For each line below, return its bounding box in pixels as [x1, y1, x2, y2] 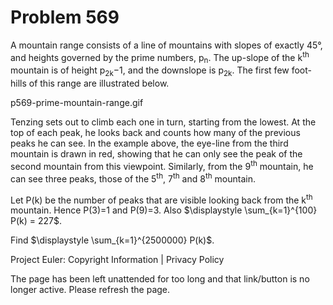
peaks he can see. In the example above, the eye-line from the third [10, 137, 289, 150]
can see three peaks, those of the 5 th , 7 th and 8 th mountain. [10, 171, 256, 185]
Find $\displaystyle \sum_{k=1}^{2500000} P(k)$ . [10, 234, 215, 246]
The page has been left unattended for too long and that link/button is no [10, 273, 310, 285]
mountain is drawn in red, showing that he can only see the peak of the [10, 148, 303, 160]
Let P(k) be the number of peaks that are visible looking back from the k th [10, 192, 313, 206]
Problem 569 [10, 6, 120, 29]
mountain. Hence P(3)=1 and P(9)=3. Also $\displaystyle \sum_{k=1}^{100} [10, 204, 318, 216]
